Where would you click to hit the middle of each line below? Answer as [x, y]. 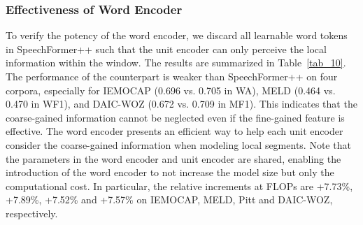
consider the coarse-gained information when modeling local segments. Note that [178, 144]
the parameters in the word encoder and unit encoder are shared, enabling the [173, 158]
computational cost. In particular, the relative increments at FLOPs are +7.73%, [179, 186]
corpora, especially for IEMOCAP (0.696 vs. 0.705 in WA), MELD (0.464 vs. [171, 90]
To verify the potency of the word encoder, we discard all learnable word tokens [177, 35]
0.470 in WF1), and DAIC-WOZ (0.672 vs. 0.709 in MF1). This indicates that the [181, 104]
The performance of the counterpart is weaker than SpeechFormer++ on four [172, 76]
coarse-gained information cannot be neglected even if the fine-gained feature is [175, 117]
